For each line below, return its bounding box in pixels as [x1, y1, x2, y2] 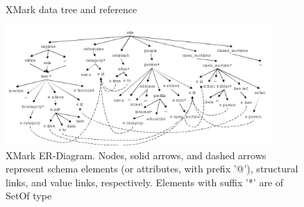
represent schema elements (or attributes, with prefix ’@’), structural [6, 161, 298, 176]
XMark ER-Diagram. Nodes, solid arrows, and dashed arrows [6, 147, 267, 162]
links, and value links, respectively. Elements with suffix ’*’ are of [6, 174, 284, 189]
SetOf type [6, 188, 52, 203]
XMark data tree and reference [6, 1, 137, 16]
